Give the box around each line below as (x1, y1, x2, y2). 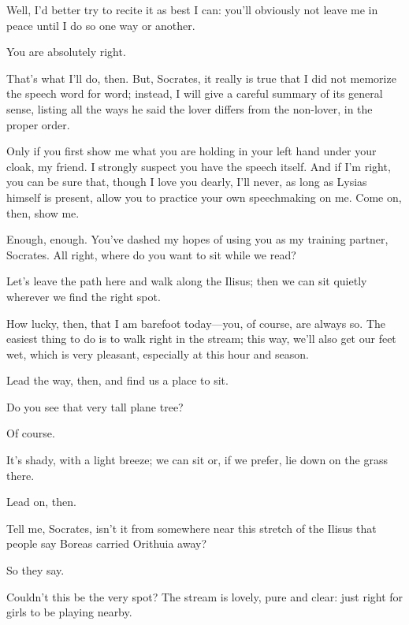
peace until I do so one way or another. (6, 17, 195, 33)
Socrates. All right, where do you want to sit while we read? (6, 246, 296, 262)
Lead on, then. (6, 493, 76, 510)
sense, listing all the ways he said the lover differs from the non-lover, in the (6, 100, 373, 117)
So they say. (6, 562, 65, 578)
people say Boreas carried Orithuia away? (6, 535, 207, 552)
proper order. (6, 116, 70, 132)
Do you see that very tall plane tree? (6, 398, 184, 415)
